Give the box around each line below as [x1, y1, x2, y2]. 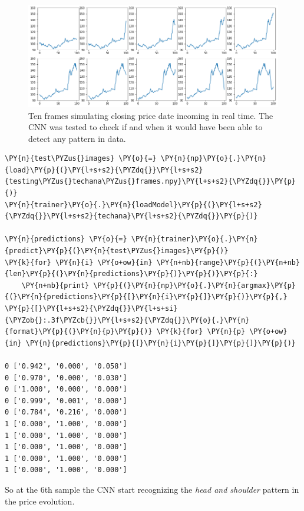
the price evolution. [5, 495, 75, 507]
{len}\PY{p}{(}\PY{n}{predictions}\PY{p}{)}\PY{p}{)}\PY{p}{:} [5, 270, 258, 278]
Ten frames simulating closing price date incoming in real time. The [28, 109, 273, 121]
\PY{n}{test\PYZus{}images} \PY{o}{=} [5, 154, 157, 163]
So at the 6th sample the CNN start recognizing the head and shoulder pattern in [5, 483, 299, 495]
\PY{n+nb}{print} [21, 281, 90, 290]
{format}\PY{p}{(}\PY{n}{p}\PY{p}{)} [5, 327, 153, 336]
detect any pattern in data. [28, 132, 126, 144]
